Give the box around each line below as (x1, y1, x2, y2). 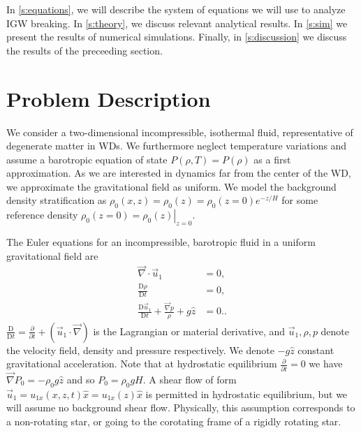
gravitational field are (6, 248, 98, 263)
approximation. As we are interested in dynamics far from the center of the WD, (6, 166, 351, 180)
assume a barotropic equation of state (6, 152, 168, 166)
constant (297, 342, 334, 357)
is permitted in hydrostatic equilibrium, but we (145, 386, 348, 401)
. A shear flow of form (142, 372, 237, 386)
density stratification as (6, 193, 107, 207)
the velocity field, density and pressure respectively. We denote (6, 342, 274, 357)
